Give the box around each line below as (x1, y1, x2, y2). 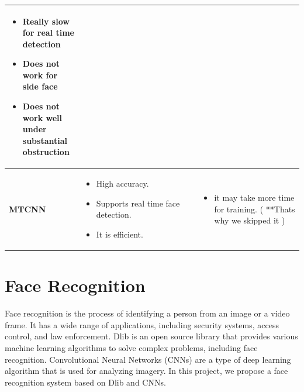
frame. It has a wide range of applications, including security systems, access (5, 318, 279, 331)
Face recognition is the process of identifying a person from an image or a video (5, 307, 290, 319)
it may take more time (214, 191, 295, 204)
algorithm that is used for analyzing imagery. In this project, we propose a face (5, 365, 288, 377)
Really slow (22, 15, 70, 27)
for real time (22, 26, 74, 39)
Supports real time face (96, 197, 180, 209)
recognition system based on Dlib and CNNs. (5, 376, 166, 388)
